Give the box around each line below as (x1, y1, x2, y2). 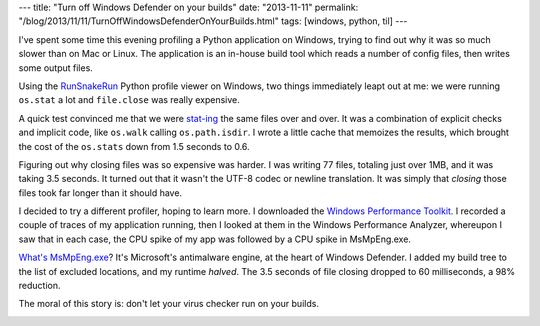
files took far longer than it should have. (18, 186, 183, 199)
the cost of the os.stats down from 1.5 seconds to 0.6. (18, 140, 250, 152)
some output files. (18, 61, 94, 74)
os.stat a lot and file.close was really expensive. (18, 94, 240, 106)
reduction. (18, 280, 61, 292)
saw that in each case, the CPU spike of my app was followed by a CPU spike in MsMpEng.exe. (18, 233, 412, 245)
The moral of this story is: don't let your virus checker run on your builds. (18, 298, 320, 310)
